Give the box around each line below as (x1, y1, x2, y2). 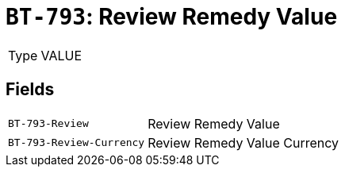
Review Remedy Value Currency (148, 134, 339, 151)
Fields (6, 79, 55, 100)
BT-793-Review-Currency (8, 136, 145, 149)
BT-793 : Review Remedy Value (6, 3, 338, 30)
